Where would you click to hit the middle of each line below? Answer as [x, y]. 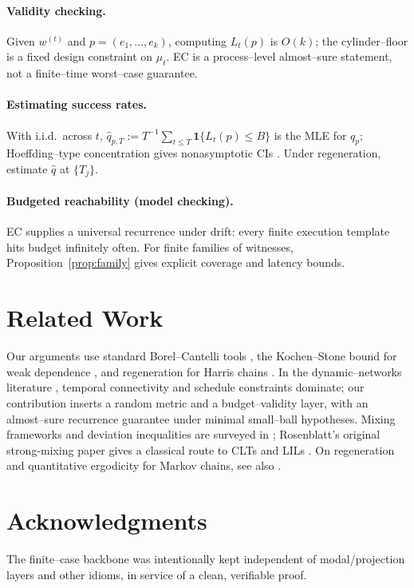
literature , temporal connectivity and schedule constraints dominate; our [185, 387]
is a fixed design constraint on [80, 56]
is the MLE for [310, 135]
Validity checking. [56, 10]
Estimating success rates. [77, 104]
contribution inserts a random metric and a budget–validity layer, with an [187, 402]
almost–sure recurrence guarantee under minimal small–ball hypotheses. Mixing [201, 418]
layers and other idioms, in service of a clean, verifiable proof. [157, 574]
